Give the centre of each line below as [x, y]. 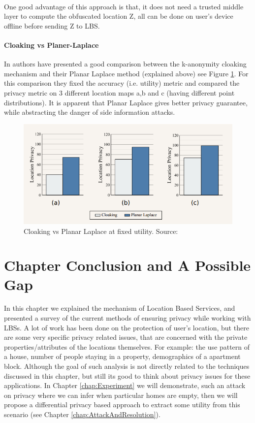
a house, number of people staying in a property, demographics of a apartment [122, 356]
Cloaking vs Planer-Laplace [51, 45]
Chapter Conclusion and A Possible [127, 265]
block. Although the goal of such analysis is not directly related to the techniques [127, 366]
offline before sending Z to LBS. [52, 25]
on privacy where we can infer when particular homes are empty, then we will [121, 395]
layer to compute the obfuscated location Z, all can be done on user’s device [119, 16]
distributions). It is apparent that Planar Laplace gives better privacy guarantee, [126, 102]
